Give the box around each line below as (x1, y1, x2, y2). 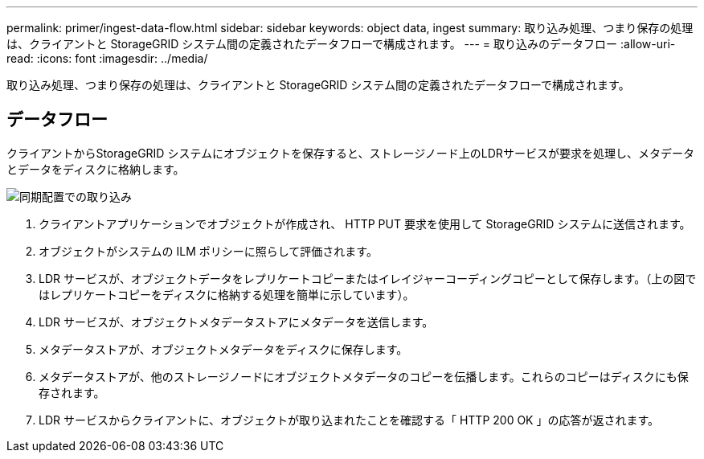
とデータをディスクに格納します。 (6, 162, 185, 176)
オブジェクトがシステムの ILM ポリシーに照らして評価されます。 (39, 244, 378, 258)
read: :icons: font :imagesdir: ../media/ (6, 51, 208, 65)
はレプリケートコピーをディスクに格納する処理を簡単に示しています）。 (39, 287, 415, 301)
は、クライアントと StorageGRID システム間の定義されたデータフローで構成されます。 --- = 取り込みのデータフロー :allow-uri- (6, 37, 676, 51)
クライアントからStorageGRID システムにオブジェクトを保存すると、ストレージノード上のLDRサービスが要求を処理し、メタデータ (6, 145, 694, 160)
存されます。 (39, 385, 105, 400)
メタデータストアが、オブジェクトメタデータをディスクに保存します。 (39, 342, 408, 356)
